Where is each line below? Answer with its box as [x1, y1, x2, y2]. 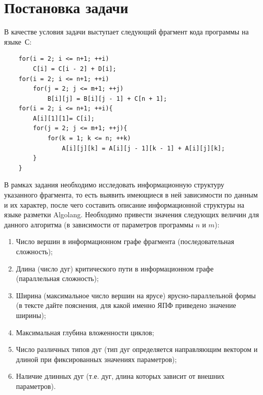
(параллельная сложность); [16, 273, 99, 284]
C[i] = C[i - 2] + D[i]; [33, 65, 116, 72]
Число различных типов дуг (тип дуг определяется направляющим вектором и [16, 344, 258, 354]
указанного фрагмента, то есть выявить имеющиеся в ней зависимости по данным [4, 189, 258, 200]
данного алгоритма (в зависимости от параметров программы [4, 219, 194, 229]
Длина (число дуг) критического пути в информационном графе [16, 263, 214, 273]
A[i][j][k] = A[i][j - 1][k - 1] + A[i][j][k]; [62, 144, 225, 152]
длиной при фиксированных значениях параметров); [16, 353, 177, 364]
